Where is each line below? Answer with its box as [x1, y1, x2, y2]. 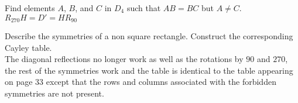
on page [5, 75, 33, 88]
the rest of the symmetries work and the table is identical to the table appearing [5, 64, 293, 76]
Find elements [5, 2, 55, 13]
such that [126, 2, 161, 13]
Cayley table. [5, 41, 52, 53]
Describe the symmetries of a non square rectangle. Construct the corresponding [5, 30, 293, 42]
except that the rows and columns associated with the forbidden [46, 75, 276, 88]
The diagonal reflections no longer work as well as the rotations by [5, 53, 244, 65]
